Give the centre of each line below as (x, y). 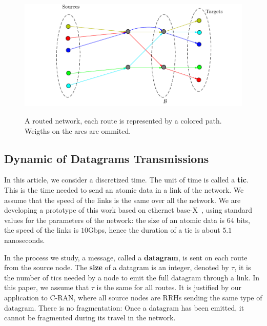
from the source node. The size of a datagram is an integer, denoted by (117, 267)
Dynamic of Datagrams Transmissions (107, 158)
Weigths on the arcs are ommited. (78, 130)
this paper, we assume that (47, 287)
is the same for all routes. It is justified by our (169, 287)
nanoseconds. (25, 240)
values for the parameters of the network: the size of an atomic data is (115, 220)
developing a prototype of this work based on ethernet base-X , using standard (128, 210)
